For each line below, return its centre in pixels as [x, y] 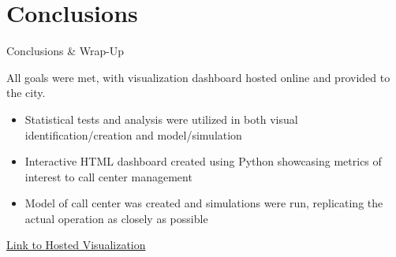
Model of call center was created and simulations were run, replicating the [204, 203]
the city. [26, 93]
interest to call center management [108, 176]
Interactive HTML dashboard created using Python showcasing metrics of [203, 161]
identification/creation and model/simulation [133, 134]
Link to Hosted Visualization [76, 245]
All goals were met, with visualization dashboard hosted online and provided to [198, 77]
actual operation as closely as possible [116, 218]
